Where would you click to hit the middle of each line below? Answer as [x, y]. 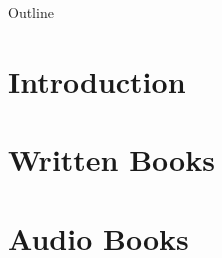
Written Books [111, 159]
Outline [31, 12]
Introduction [97, 80]
